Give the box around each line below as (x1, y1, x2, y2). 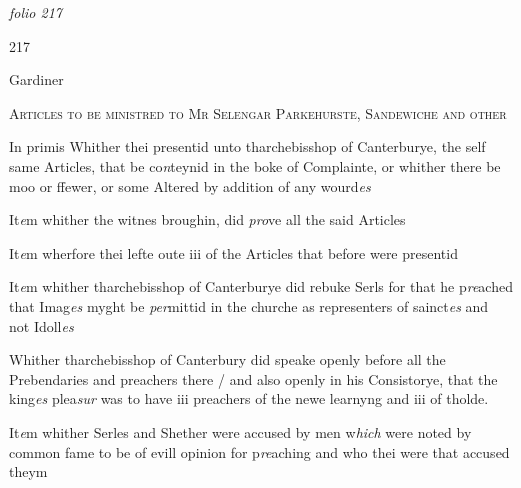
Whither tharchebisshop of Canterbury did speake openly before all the (9, 349, 446, 370)
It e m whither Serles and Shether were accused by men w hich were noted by (9, 421, 472, 442)
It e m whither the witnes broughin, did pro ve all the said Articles (9, 209, 406, 230)
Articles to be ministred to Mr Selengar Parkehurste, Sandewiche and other (9, 102, 507, 123)
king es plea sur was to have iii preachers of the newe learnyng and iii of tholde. (9, 388, 489, 409)
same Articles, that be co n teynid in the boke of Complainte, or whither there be (9, 155, 501, 176)
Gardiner (9, 69, 64, 90)
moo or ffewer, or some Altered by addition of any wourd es (9, 175, 371, 196)
